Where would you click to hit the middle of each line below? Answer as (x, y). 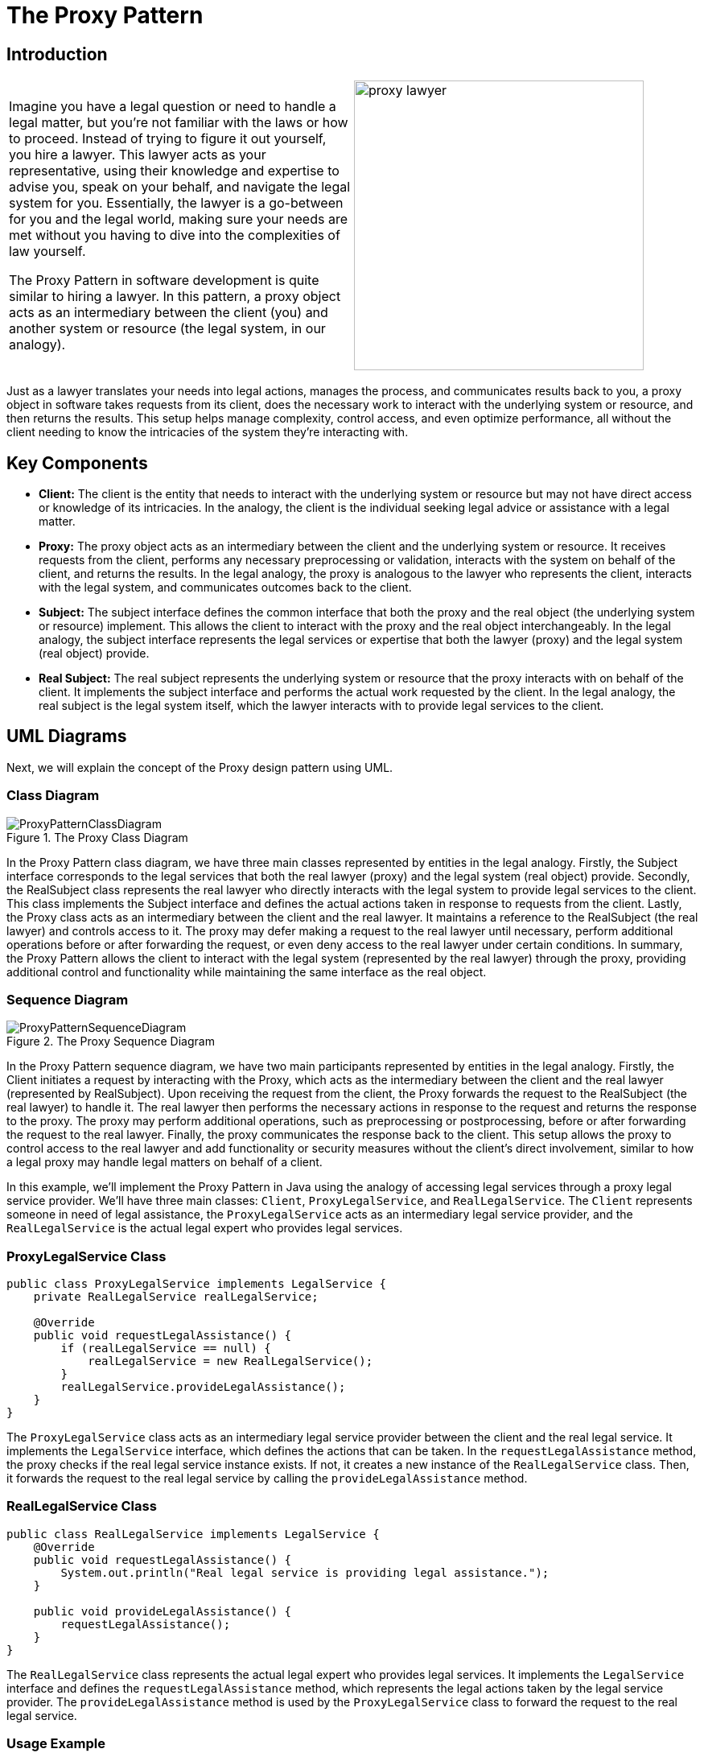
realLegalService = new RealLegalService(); (231, 1361)
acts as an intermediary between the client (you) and (169, 313)
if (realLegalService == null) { (166, 1349)
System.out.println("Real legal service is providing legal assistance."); (305, 1572)
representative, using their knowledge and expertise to (174, 171)
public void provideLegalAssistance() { (163, 1611)
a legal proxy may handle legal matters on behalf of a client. (165, 1162)
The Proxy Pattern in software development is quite (164, 280)
